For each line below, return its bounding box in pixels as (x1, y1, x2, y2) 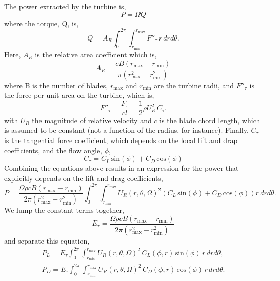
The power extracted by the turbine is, (4, 1, 126, 11)
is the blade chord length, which (159, 114, 261, 125)
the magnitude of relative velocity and (32, 114, 152, 125)
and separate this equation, (4, 235, 90, 246)
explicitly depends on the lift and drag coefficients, (4, 172, 163, 183)
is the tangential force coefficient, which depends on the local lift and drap (4, 135, 238, 146)
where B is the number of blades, (4, 79, 108, 90)
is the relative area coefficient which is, (35, 49, 157, 60)
